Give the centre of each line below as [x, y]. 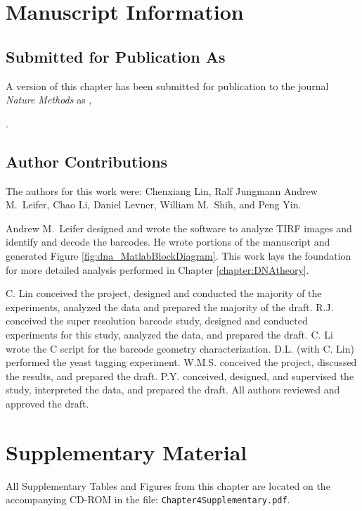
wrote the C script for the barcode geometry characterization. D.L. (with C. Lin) [180, 348]
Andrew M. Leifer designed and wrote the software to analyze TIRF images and [179, 228]
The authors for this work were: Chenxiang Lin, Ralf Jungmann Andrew [162, 190]
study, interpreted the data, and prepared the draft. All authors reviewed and [173, 390]
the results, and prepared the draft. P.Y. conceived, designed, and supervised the [180, 376]
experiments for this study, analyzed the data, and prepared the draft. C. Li [169, 334]
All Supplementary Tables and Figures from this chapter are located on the [168, 485]
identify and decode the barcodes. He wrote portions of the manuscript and [168, 242]
